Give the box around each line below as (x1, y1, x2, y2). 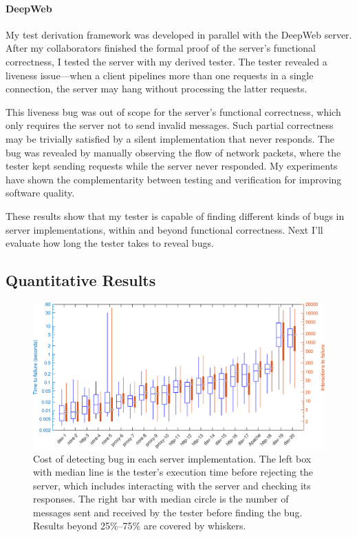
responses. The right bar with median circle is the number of (33, 492, 289, 506)
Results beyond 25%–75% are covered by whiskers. (33, 518, 246, 533)
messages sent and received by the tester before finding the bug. (33, 505, 303, 519)
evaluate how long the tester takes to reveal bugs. (6, 236, 214, 250)
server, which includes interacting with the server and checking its (33, 478, 311, 492)
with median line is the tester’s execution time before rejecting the (33, 465, 314, 479)
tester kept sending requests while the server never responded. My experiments (6, 159, 338, 173)
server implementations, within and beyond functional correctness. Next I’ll (6, 222, 323, 236)
